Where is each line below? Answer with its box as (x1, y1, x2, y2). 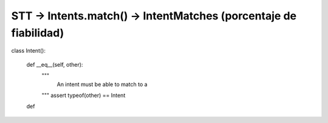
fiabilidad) (11, 26, 64, 39)
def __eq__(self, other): (26, 61, 83, 68)
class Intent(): (11, 47, 46, 55)
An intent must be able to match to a (56, 81, 148, 88)
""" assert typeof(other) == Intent (41, 91, 126, 99)
